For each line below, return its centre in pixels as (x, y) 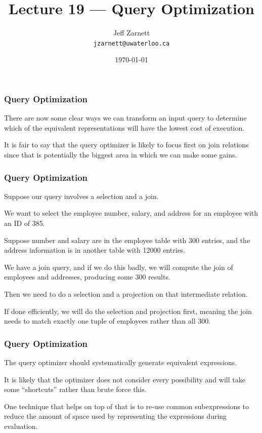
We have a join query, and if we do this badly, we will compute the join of (119, 267)
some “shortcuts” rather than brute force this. (75, 389)
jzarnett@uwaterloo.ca (132, 43)
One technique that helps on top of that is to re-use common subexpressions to (126, 406)
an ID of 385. (25, 223)
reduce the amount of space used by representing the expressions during (116, 416)
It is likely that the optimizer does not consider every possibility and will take (125, 379)
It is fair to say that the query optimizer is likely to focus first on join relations (126, 145)
